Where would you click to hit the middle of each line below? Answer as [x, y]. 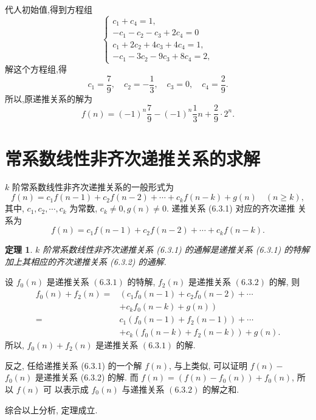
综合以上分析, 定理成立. [51, 409]
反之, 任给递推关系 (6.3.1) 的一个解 [74, 365]
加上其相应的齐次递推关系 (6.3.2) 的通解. [86, 261]
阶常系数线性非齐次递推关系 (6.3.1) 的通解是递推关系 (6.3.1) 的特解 [176, 250]
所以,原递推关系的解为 [49, 98]
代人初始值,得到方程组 [49, 9]
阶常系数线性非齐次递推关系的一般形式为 [93, 187]
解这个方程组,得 [36, 69]
